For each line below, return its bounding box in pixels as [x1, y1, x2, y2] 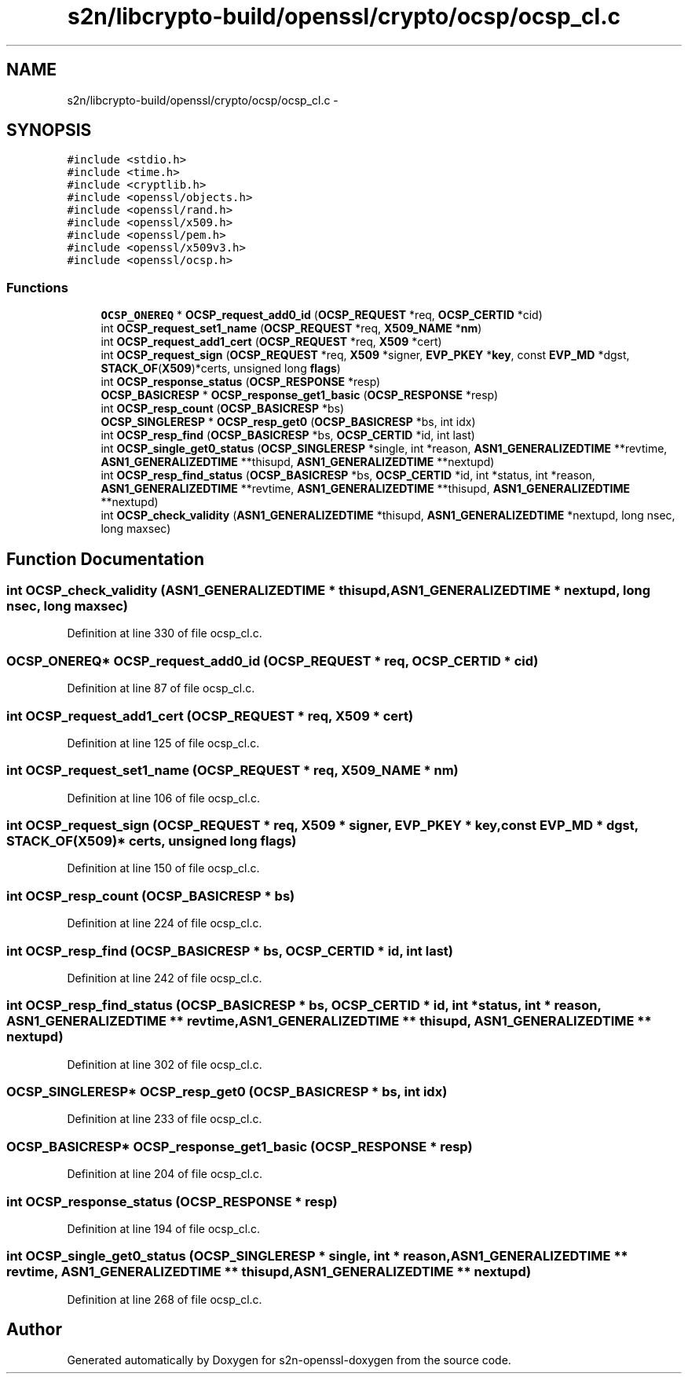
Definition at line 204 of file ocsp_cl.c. [67, 1167, 263, 1181]
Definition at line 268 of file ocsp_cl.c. [67, 1292, 262, 1306]
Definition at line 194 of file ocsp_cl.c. [67, 1221, 261, 1235]
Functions [6, 279, 68, 295]
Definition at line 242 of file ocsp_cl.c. [67, 971, 262, 985]
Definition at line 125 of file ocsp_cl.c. [67, 736, 260, 750]
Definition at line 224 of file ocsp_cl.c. [67, 916, 262, 930]
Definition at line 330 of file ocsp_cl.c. [67, 626, 262, 640]
